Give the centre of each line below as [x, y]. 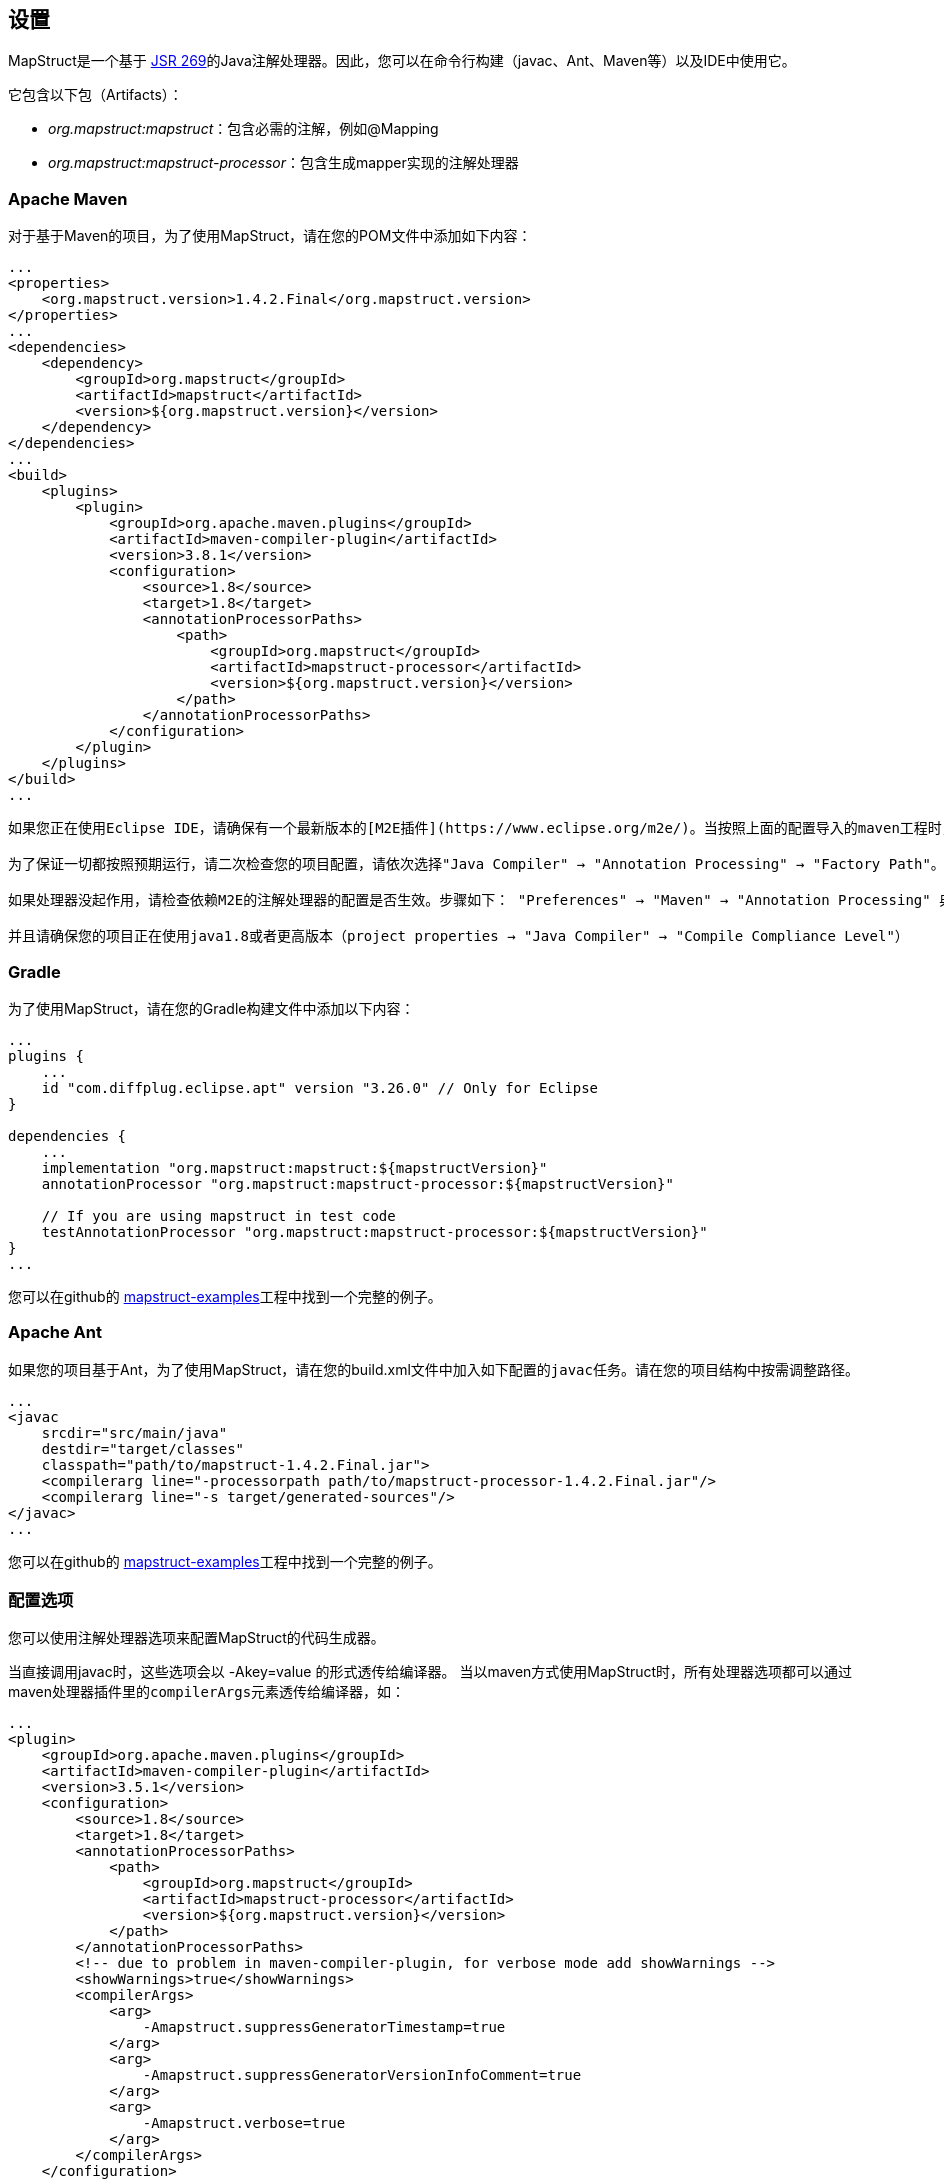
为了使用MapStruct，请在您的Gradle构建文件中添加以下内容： [211, 1008]
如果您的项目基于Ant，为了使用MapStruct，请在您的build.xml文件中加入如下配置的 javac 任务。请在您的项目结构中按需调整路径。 [433, 1369]
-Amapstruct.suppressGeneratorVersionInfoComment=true [362, 2075]
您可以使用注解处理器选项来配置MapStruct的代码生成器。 [196, 1638]
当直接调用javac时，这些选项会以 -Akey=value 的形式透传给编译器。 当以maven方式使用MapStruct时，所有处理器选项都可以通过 [430, 1672]
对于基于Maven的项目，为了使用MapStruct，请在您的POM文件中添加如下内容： [270, 236]
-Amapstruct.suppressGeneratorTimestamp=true [324, 2027]
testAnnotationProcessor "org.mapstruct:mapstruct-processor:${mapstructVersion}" [374, 1231]
